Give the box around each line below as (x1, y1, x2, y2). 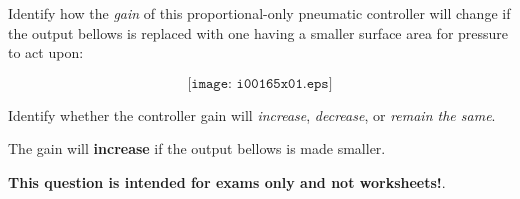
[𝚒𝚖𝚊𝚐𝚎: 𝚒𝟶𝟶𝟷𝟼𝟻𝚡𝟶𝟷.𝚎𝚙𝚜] (187, 76, 333, 91)
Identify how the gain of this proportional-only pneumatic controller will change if (8, 3, 511, 23)
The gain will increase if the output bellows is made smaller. (8, 138, 386, 159)
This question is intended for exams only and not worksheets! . (8, 171, 446, 192)
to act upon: (8, 42, 84, 63)
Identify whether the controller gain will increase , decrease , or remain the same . (8, 104, 496, 125)
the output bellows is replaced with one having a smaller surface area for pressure (8, 22, 509, 43)
